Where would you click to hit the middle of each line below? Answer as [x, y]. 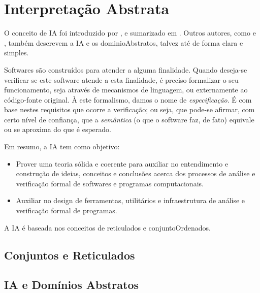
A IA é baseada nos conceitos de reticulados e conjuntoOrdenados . [107, 227]
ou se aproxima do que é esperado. [58, 129]
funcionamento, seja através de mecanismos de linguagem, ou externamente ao [126, 90]
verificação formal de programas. [67, 210]
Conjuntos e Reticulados [70, 255]
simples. [17, 53]
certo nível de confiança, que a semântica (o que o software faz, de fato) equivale [129, 119]
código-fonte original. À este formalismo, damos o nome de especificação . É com [128, 99]
